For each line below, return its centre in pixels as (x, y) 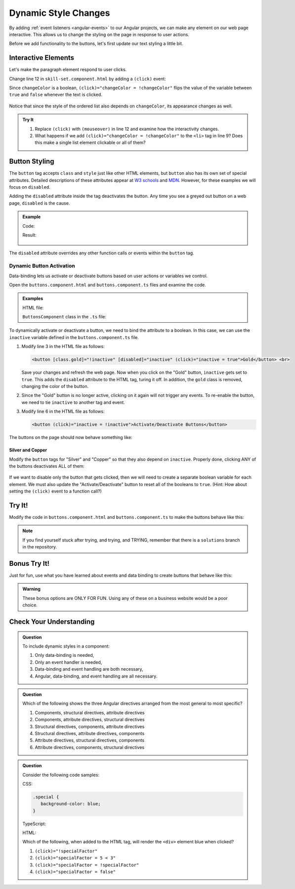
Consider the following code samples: (61, 775)
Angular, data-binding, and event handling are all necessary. (96, 676)
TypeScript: (34, 824)
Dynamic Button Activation (42, 266)
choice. (30, 605)
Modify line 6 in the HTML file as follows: (63, 411)
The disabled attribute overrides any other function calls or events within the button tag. (102, 253)
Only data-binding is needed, (64, 655)
